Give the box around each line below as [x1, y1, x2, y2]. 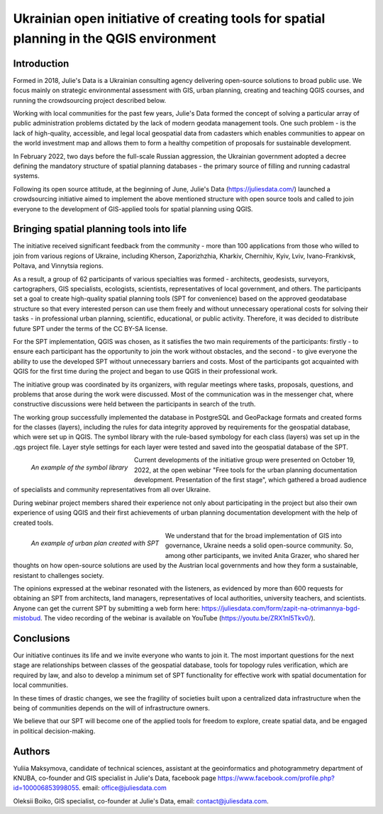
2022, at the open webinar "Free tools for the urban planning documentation [133, 465, 357, 474]
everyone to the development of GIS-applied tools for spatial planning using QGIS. [13, 204, 253, 213]
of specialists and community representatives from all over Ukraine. [13, 486, 211, 494]
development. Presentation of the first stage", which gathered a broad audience [133, 476, 367, 484]
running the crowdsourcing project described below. [13, 96, 167, 104]
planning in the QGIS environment [13, 30, 216, 46]
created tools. [13, 518, 54, 527]
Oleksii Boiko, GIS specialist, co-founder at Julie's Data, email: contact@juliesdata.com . [13, 796, 269, 805]
